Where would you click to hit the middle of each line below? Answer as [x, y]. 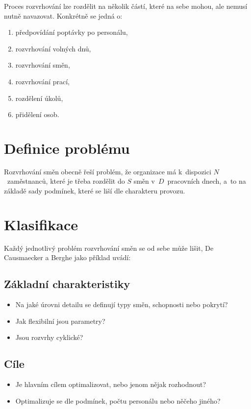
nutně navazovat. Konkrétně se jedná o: [63, 15]
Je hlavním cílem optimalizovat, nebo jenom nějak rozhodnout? [111, 384]
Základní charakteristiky [67, 284]
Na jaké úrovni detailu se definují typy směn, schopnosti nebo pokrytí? [122, 304]
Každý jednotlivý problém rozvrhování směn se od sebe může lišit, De [109, 248]
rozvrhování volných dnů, [53, 48]
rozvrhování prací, [42, 81]
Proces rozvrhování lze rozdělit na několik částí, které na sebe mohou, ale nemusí [126, 6]
